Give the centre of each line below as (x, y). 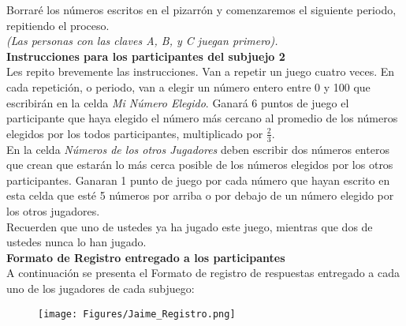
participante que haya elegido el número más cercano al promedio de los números (202, 118)
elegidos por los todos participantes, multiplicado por (135, 133)
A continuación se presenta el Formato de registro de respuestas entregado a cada (203, 273)
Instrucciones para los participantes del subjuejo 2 (146, 56)
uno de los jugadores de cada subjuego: (101, 288)
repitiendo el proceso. (58, 25)
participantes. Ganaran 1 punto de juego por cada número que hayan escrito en (198, 180)
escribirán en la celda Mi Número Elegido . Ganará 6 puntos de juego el (178, 102)
